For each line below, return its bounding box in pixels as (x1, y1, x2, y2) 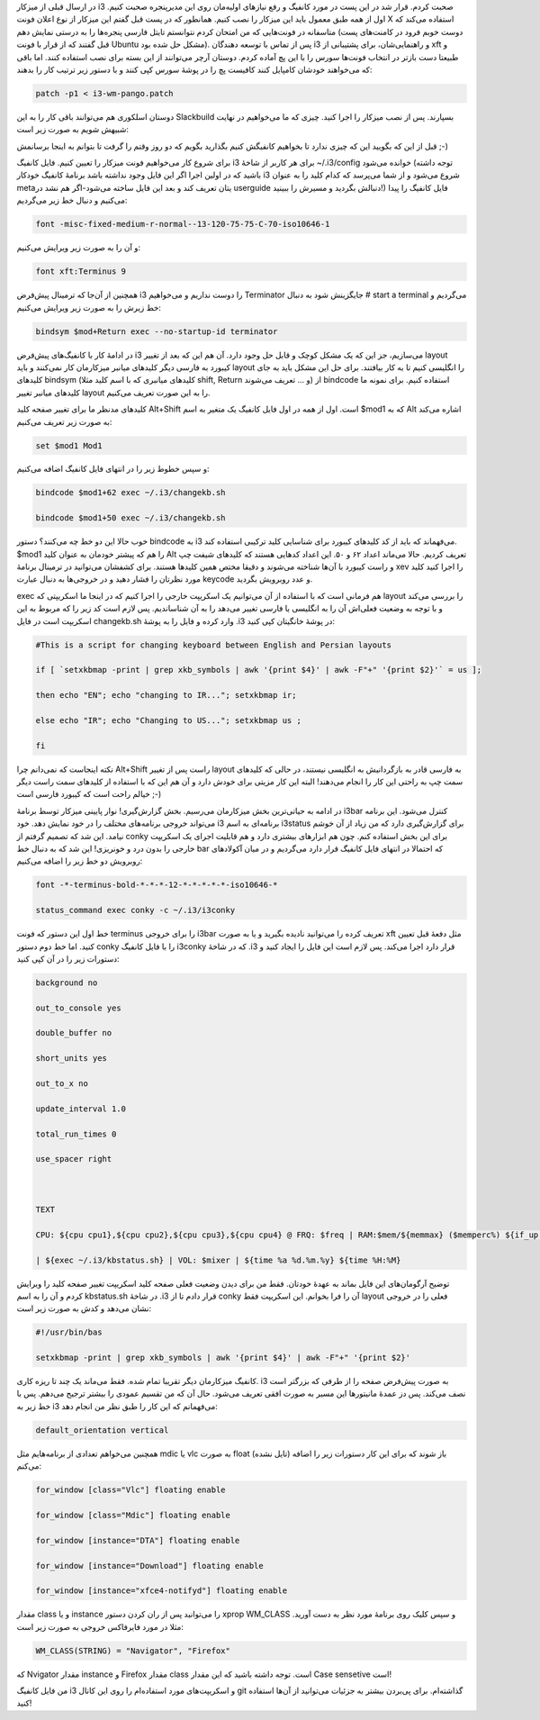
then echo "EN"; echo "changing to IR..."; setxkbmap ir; (35, 690, 297, 701)
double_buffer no (35, 1027, 112, 1038)
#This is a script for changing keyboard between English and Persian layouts (35, 639, 391, 650)
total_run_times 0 (35, 1128, 117, 1139)
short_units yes (35, 1054, 108, 1064)
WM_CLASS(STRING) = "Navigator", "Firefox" (35, 1645, 231, 1656)
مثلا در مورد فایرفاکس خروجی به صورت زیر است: (16, 1621, 184, 1632)
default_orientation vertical (35, 1425, 169, 1435)
